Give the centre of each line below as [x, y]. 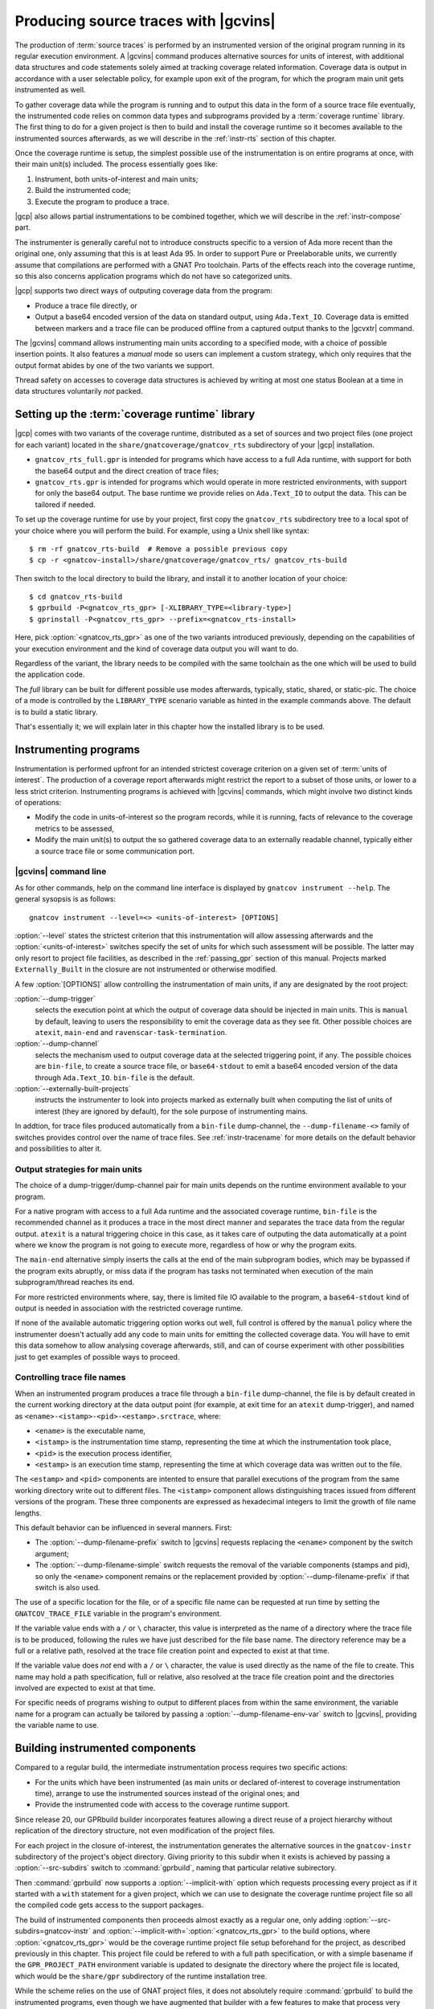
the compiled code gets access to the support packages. [109, 1905]
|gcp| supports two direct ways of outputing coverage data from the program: [143, 291]
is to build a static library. [56, 712]
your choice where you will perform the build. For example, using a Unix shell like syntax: [162, 530]
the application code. [50, 674]
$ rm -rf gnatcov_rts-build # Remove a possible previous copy [159, 549]
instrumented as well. [50, 90]
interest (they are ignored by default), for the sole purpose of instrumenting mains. [172, 1111]
